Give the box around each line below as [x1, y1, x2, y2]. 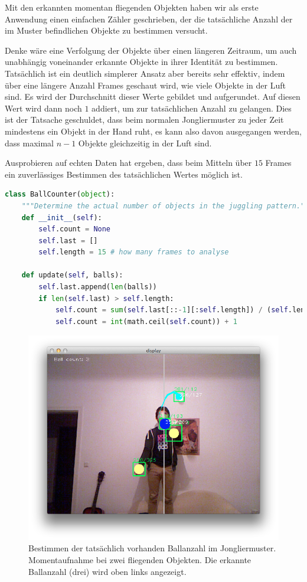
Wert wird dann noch [5, 102, 82, 114]
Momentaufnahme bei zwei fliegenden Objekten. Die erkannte [28, 554, 252, 566]
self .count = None [38, 225, 111, 234]
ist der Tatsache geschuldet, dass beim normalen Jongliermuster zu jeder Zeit [5, 113, 284, 126]
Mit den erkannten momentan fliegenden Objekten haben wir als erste [5, 1, 259, 13]
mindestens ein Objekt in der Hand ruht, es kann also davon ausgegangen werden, [5, 125, 302, 137]
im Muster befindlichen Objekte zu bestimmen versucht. [5, 24, 208, 37]
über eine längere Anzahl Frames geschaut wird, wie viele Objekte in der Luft [5, 79, 286, 91]
